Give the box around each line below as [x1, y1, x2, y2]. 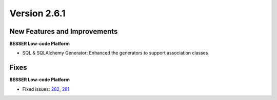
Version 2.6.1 [9, 8, 66, 19]
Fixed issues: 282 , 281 [22, 86, 70, 92]
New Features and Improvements [9, 27, 118, 36]
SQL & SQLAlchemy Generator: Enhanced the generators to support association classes [22, 50, 208, 56]
